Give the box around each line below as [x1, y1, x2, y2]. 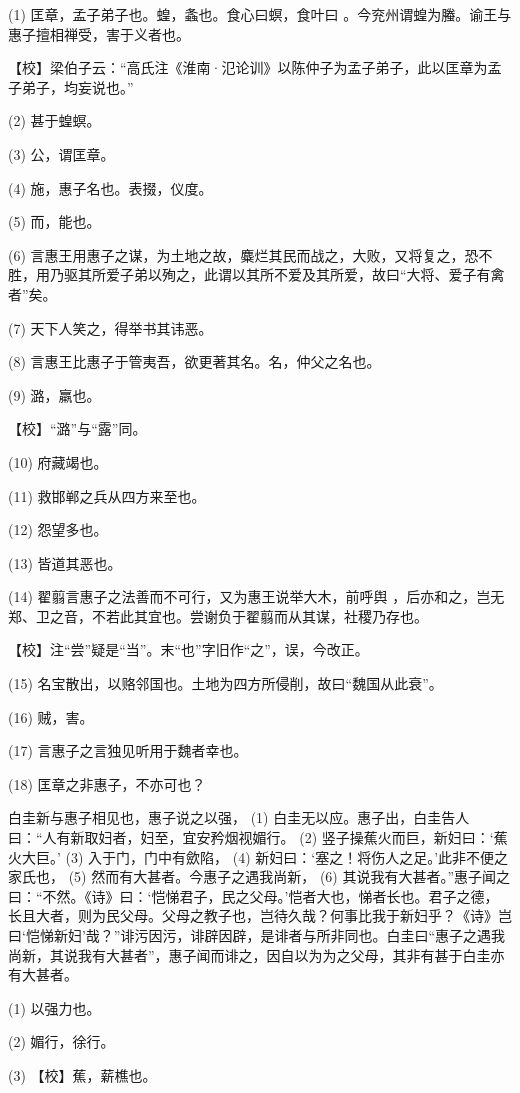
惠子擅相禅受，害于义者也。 [8, 23, 190, 44]
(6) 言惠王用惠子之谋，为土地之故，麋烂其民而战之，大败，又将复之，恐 [8, 244, 479, 265]
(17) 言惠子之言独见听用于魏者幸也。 [8, 740, 248, 761]
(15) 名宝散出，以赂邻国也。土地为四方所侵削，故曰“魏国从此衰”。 [8, 673, 443, 694]
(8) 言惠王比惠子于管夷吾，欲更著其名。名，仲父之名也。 [8, 351, 381, 372]
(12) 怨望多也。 [8, 519, 108, 540]
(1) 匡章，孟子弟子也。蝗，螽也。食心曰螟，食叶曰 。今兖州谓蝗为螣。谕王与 [8, 4, 512, 24]
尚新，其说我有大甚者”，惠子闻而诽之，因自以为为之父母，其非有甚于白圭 [8, 944, 491, 965]
